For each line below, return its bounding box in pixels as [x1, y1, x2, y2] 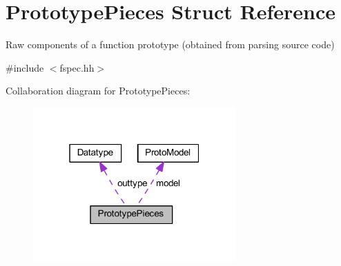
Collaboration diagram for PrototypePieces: [6, 83, 191, 98]
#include [6, 60, 44, 74]
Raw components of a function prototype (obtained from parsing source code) [6, 37, 335, 52]
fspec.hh [59, 60, 95, 74]
